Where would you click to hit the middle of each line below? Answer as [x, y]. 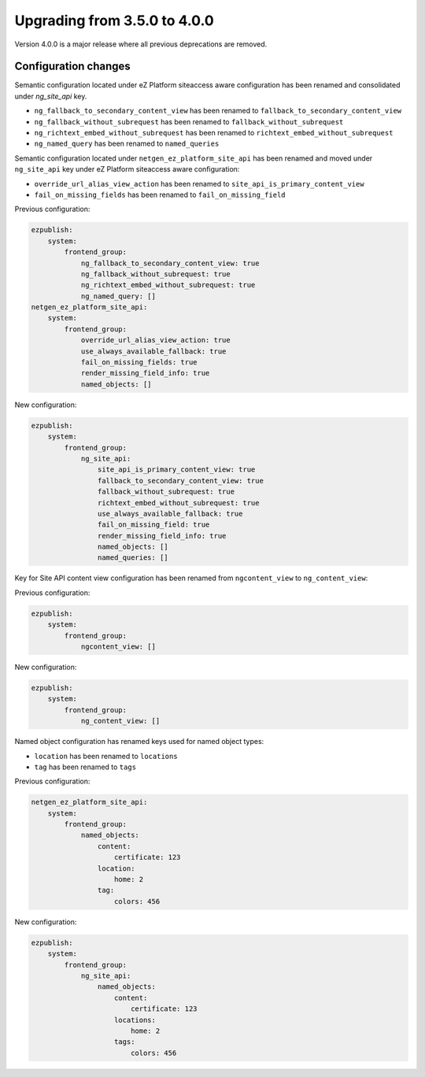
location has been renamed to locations [106, 756]
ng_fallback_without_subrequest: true [156, 274]
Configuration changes [73, 67]
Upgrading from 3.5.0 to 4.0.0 [114, 20]
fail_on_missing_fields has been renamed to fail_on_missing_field [160, 194]
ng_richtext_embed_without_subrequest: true [168, 285]
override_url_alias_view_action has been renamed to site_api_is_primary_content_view [200, 183]
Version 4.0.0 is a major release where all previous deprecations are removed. [141, 44]
